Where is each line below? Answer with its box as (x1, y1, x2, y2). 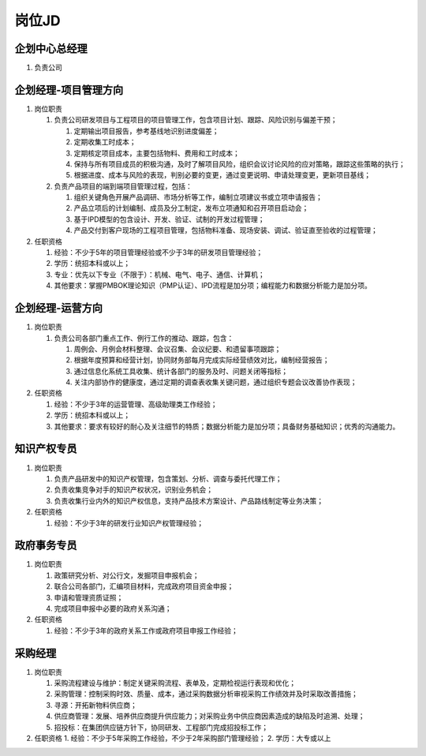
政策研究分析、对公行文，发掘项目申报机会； (54, 571, 200, 580)
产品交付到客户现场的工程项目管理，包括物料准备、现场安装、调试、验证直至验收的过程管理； (73, 226, 378, 235)
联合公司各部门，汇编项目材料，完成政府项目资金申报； (54, 582, 234, 591)
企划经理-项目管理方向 (14, 83, 124, 96)
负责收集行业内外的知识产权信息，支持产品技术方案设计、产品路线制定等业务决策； (54, 496, 323, 505)
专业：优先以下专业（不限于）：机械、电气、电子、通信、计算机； (54, 269, 265, 279)
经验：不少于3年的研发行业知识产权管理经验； (54, 518, 204, 528)
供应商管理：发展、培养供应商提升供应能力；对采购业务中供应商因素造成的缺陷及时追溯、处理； (54, 711, 365, 721)
